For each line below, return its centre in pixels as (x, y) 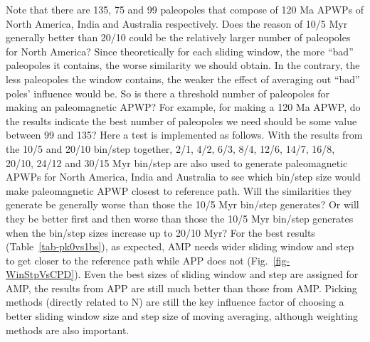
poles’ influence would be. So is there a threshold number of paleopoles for (168, 93)
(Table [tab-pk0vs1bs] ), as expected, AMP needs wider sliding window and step (180, 246)
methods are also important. (68, 330)
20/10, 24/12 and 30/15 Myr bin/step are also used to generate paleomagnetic (177, 162)
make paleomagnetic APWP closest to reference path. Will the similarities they (179, 190)
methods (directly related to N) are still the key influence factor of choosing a (175, 302)
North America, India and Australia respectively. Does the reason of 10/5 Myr (177, 23)
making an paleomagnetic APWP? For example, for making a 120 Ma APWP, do (183, 107)
